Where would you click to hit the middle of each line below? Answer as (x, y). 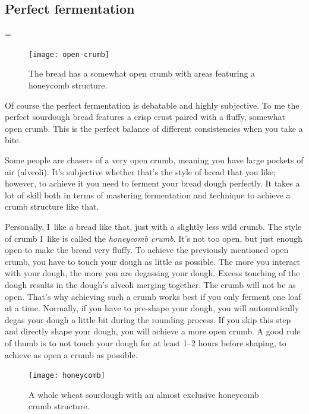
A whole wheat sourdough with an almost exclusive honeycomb (144, 394)
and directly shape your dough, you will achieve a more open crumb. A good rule (153, 331)
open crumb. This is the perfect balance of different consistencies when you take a (154, 128)
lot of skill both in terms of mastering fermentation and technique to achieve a (148, 195)
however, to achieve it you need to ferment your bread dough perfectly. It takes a (152, 183)
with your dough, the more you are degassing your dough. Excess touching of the (152, 273)
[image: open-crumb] (69, 54)
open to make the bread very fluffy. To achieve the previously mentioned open (147, 250)
